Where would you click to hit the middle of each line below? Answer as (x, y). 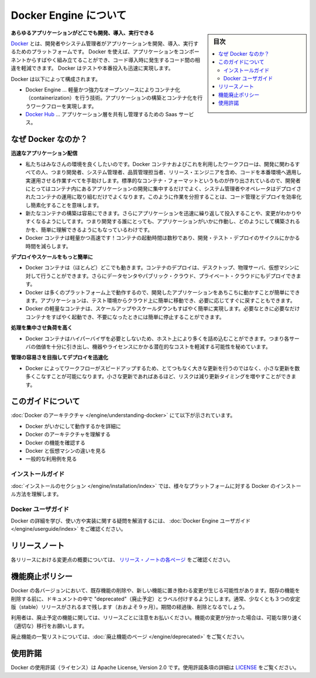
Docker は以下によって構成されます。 (56, 79)
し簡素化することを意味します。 (64, 205)
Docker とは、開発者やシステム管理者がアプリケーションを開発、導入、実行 (102, 43)
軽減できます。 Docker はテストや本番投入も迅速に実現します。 (97, 68)
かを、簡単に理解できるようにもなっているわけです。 (89, 229)
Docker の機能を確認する (56, 442)
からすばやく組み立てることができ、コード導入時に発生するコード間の (111, 60)
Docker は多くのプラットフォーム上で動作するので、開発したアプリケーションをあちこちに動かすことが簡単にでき (163, 292)
